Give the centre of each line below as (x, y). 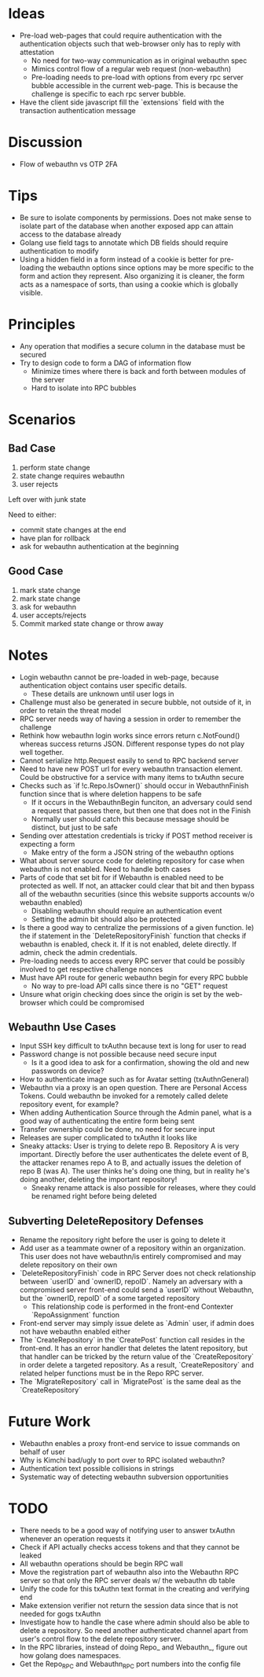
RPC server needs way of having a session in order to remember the (130, 719)
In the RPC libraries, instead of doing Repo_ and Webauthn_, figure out (133, 1647)
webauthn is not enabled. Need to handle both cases (105, 869)
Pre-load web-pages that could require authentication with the (121, 35)
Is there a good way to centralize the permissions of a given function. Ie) (137, 927)
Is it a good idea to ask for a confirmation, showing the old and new (140, 1063)
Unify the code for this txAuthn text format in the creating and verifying (134, 1589)
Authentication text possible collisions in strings (97, 1469)
